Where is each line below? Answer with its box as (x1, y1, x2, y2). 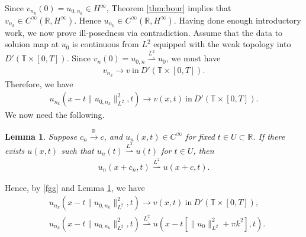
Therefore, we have (5, 77, 73, 90)
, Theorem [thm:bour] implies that (106, 2, 231, 14)
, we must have (166, 52, 221, 64)
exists (5, 144, 25, 156)
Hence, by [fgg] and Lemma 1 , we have (5, 181, 145, 193)
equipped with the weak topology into (153, 38, 291, 50)
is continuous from (72, 38, 139, 50)
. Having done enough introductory (173, 14, 301, 26)
